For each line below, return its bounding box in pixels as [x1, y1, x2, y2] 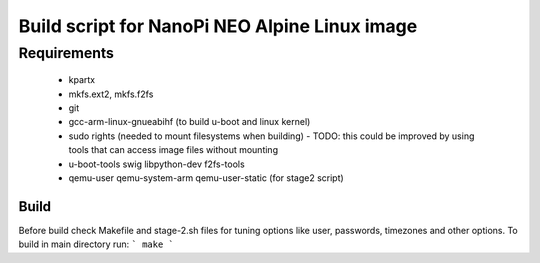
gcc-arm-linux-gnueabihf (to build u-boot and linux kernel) [68, 116, 311, 128]
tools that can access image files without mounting [68, 144, 279, 156]
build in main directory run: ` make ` [18, 238, 174, 250]
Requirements [18, 44, 115, 62]
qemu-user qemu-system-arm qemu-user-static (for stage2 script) [68, 171, 344, 184]
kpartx [68, 74, 95, 86]
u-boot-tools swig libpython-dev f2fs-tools [68, 158, 245, 170]
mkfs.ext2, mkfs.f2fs [68, 88, 154, 100]
